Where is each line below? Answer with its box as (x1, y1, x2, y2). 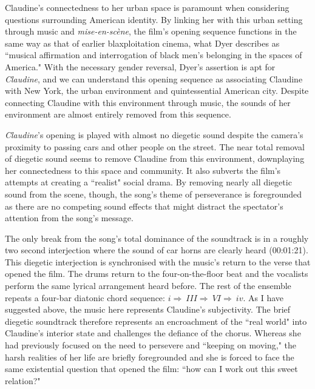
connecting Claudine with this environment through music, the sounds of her (5, 96, 291, 108)
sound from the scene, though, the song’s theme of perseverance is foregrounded (5, 187, 302, 200)
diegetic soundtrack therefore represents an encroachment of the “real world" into (5, 314, 307, 327)
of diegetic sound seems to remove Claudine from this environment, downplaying (5, 152, 305, 165)
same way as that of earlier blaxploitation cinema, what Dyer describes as (5, 36, 280, 49)
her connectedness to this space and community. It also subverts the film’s (5, 164, 281, 176)
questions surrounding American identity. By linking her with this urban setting (5, 13, 303, 25)
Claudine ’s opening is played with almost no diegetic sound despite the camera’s (5, 128, 303, 141)
